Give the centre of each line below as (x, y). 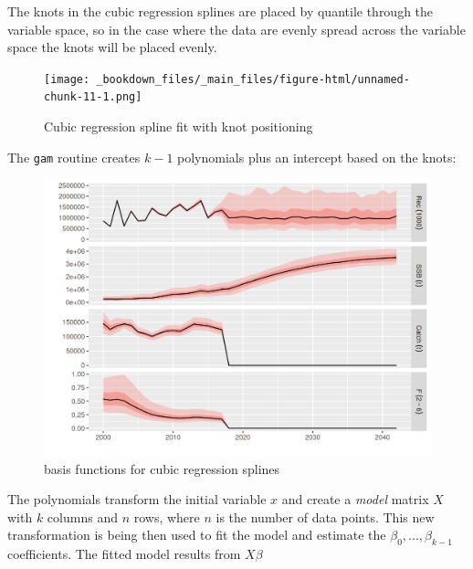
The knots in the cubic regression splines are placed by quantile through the (221, 11)
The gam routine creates (74, 157)
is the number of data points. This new (325, 516)
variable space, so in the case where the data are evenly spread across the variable (236, 29)
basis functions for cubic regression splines (162, 468)
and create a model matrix (355, 499)
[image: (67, 79)
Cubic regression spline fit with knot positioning (179, 126)
